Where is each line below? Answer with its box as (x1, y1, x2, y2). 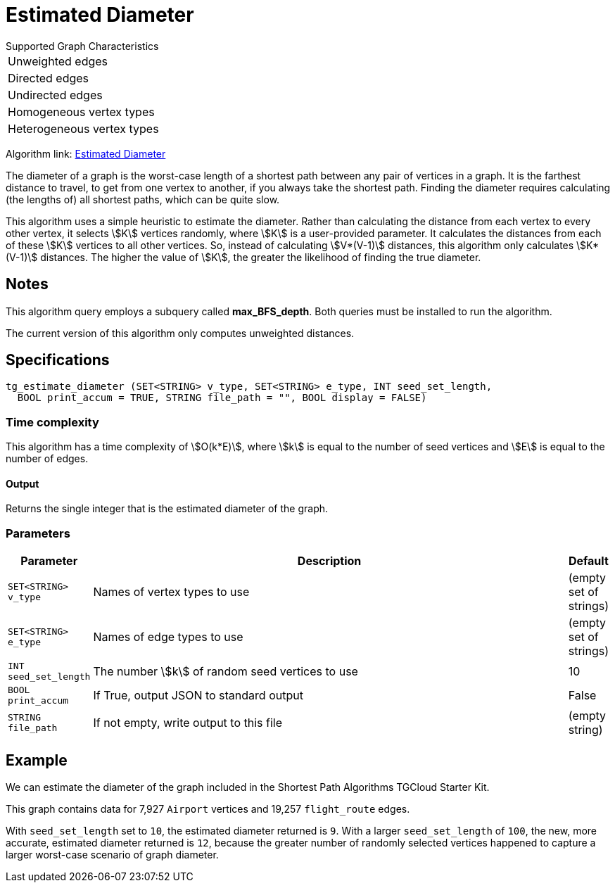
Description (297, 554, 362, 569)
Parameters (6, 526, 70, 540)
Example (6, 751, 68, 769)
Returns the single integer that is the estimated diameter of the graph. (6, 502, 329, 515)
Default (568, 554, 609, 569)
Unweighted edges (8, 53, 108, 68)
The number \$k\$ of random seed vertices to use (93, 664, 358, 679)
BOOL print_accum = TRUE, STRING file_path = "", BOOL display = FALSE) (17, 392, 427, 404)
